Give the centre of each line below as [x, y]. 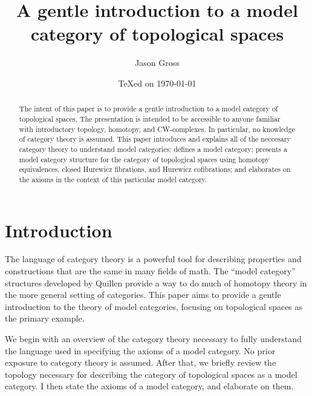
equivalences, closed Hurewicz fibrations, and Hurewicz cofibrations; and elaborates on [155, 169]
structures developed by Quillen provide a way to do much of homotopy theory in [156, 282]
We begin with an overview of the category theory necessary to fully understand [153, 339]
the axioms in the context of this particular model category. [113, 179]
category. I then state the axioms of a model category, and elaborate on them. [149, 386]
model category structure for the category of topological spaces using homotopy [144, 159]
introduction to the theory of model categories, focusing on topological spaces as [154, 306]
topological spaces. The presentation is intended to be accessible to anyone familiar [150, 118]
